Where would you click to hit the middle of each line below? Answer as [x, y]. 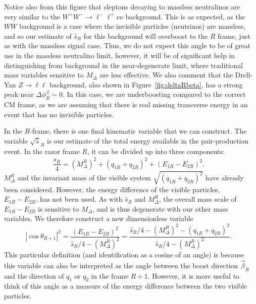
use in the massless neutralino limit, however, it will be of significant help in [120, 55]
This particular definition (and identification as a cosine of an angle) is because [124, 254]
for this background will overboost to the [146, 36]
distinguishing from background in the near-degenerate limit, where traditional [124, 65]
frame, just [234, 36]
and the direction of [34, 275]
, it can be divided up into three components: [156, 151]
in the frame [110, 275]
